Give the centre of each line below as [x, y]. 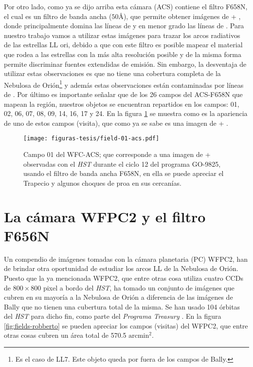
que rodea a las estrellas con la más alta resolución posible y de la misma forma [123, 54]
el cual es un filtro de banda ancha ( [58, 16]
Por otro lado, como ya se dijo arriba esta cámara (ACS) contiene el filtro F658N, [126, 6]
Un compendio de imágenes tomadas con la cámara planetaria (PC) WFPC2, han [126, 259]
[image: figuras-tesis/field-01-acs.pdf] [91, 139]
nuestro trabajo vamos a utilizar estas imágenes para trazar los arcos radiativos [122, 35]
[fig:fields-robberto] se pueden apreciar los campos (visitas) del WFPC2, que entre [126, 325]
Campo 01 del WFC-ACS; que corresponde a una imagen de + [117, 154]
